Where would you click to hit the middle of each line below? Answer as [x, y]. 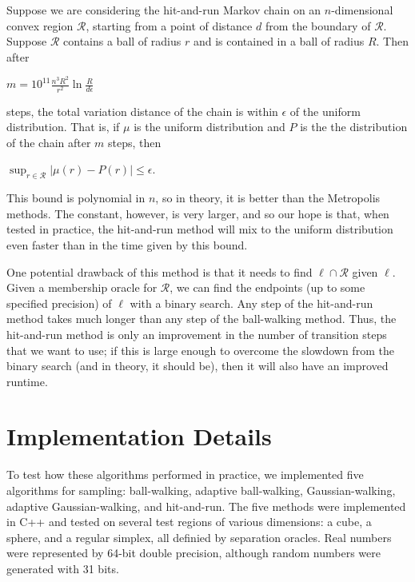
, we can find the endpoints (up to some [267, 287]
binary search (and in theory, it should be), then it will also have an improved [198, 366]
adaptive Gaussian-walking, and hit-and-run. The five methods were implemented [206, 506]
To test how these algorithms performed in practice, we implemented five [185, 474]
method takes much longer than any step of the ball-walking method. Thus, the [202, 319]
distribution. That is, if [63, 127]
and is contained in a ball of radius [279, 41]
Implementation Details [139, 436]
